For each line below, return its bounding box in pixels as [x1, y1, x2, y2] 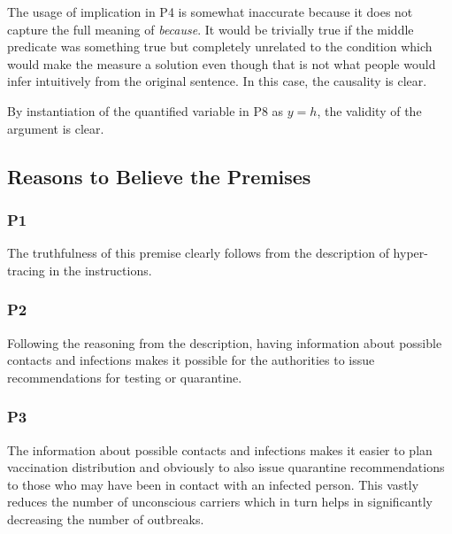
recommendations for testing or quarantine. [7, 368, 242, 386]
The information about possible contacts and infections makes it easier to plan [7, 440, 433, 459]
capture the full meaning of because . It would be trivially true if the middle [7, 19, 414, 38]
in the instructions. [49, 260, 152, 279]
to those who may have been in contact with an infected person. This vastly [7, 475, 419, 493]
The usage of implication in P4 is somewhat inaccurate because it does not [7, 3, 413, 20]
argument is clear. [7, 119, 104, 137]
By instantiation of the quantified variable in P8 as [7, 101, 284, 120]
